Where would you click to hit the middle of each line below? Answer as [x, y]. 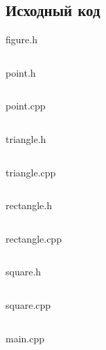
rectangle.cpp [34, 238]
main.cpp [25, 338]
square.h [24, 272]
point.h [21, 72]
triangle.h [26, 138]
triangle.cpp [31, 172]
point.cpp [26, 106]
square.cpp [28, 304]
